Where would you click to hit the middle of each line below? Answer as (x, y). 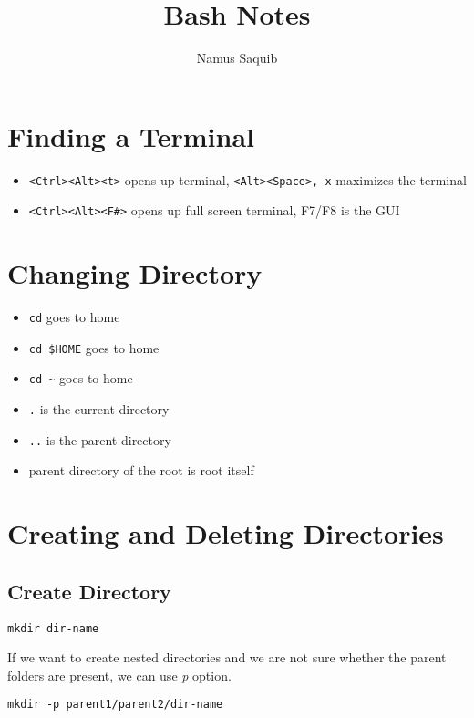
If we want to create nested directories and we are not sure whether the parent (227, 657)
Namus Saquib (237, 58)
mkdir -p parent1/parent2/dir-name (115, 705)
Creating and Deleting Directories (226, 533)
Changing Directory (135, 273)
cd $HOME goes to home (94, 347)
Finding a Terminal (131, 135)
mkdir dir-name (53, 628)
